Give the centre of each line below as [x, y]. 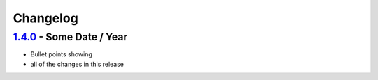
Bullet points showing [61, 54]
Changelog [45, 18]
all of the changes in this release [77, 64]
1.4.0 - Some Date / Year [70, 37]
